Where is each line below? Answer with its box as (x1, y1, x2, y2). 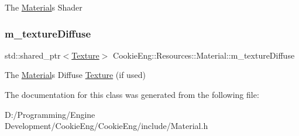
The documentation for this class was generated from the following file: (5, 89, 259, 100)
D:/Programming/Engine (5, 108, 95, 120)
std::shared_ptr (5, 49, 61, 61)
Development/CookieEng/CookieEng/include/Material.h (5, 120, 208, 132)
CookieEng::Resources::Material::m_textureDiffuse (113, 49, 295, 61)
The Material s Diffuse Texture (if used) (5, 69, 146, 81)
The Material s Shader (5, 1, 83, 13)
